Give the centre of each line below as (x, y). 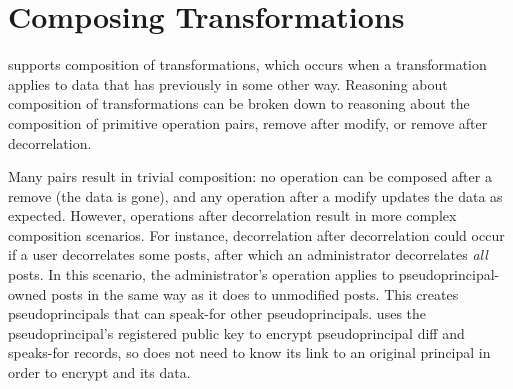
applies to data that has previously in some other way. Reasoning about (228, 83)
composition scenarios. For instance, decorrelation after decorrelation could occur (256, 234)
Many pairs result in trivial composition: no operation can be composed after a (250, 176)
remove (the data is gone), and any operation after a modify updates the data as (255, 195)
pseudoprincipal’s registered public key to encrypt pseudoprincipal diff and (236, 332)
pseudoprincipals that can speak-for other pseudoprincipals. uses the (217, 313)
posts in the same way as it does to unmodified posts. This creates (255, 293)
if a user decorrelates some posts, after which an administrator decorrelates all (248, 254)
